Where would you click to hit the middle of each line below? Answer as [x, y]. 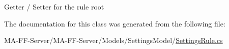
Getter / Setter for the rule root [54, 6]
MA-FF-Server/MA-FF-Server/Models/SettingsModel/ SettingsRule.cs [113, 40]
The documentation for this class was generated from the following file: [115, 23]
